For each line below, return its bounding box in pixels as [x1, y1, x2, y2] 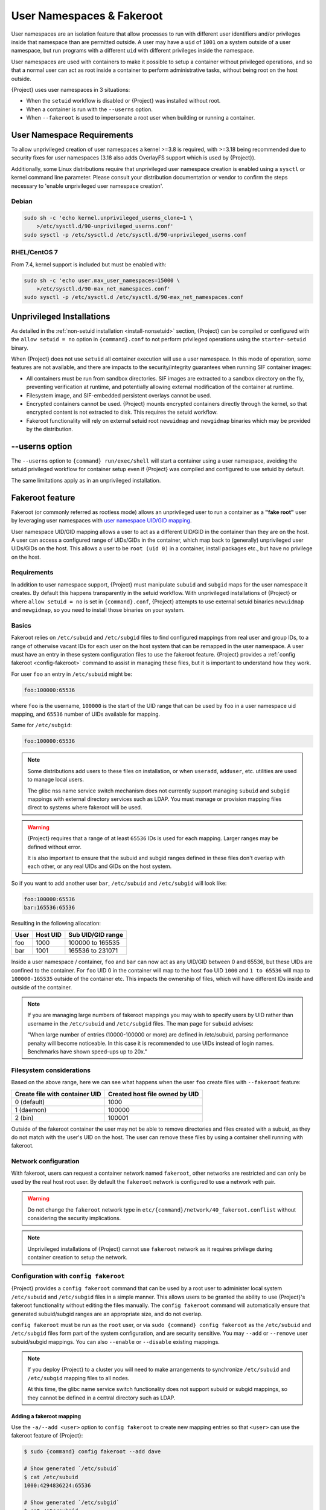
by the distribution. [26, 426, 74, 433]
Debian [11, 197, 33, 205]
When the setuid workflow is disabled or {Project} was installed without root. [26, 97, 221, 104]
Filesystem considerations [11, 1066, 91, 1075]
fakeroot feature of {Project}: [11, 1432, 83, 1439]
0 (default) [14, 1097, 45, 1106]
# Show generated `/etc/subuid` [24, 1465, 120, 1472]
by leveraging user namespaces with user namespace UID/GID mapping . [11, 517, 192, 524]
